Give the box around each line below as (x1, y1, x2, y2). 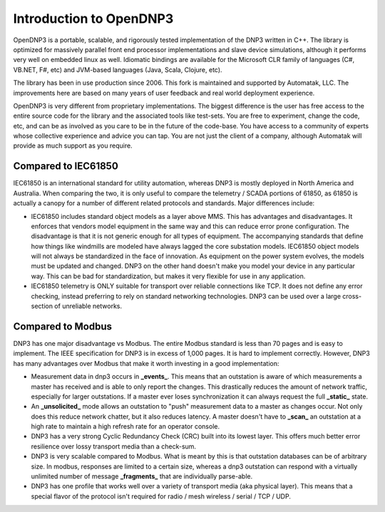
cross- (342, 292, 362, 300)
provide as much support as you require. (13, 141, 133, 150)
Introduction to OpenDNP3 (13, 11, 174, 26)
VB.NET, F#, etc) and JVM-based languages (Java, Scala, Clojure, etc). (13, 65, 222, 74)
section (31, 302, 53, 310)
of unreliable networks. (54, 302, 123, 310)
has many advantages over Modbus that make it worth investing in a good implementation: (13, 359, 279, 367)
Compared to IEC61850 (13, 160, 119, 173)
